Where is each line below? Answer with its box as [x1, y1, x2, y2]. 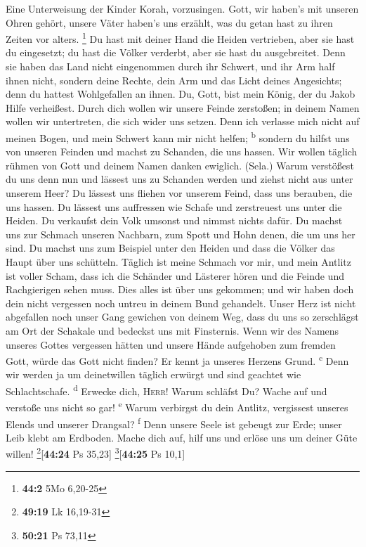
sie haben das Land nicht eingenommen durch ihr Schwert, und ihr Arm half [6, 59, 335, 74]
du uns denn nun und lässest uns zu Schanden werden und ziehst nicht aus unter [6, 172, 353, 186]
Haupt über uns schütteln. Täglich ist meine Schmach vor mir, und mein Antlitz [6, 255, 351, 269]
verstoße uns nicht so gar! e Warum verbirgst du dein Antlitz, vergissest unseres [6, 398, 348, 414]
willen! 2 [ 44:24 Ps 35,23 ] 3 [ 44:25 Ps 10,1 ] [6, 444, 185, 461]
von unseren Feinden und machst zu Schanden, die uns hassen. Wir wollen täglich [6, 144, 358, 159]
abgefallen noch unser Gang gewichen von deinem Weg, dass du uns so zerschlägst [6, 309, 359, 324]
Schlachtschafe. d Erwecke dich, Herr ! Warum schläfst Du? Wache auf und [6, 382, 327, 398]
